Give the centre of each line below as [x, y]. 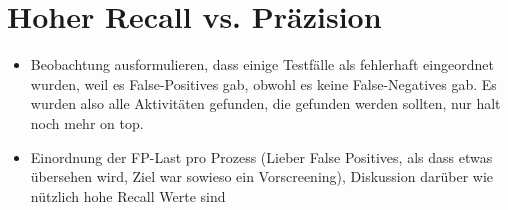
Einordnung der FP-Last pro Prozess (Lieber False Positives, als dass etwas [261, 156]
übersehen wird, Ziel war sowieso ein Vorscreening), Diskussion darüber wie [262, 176]
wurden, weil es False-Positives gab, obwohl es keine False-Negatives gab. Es [263, 83]
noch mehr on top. [87, 122]
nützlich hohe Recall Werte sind [128, 195]
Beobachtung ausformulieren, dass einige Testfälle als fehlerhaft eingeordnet [262, 64]
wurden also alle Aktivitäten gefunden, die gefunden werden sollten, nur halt [265, 103]
